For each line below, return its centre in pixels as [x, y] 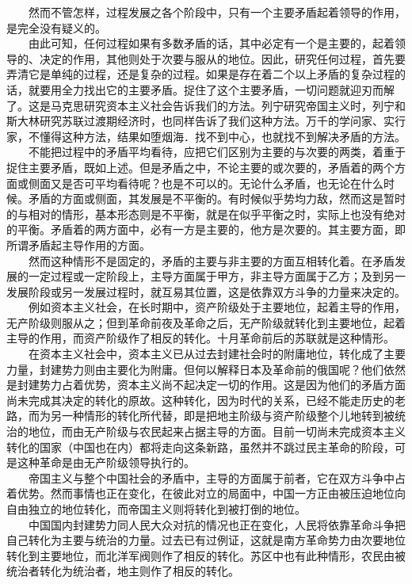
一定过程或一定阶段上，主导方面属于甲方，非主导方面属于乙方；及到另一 [217, 276]
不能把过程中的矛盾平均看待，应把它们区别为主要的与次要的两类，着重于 [217, 152]
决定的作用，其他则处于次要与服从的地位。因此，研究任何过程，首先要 [222, 58]
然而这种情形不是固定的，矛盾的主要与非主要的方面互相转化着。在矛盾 [211, 260]
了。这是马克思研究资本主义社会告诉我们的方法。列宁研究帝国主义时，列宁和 [206, 105]
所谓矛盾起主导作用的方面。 [78, 244]
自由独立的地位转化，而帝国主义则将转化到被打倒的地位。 [156, 509]
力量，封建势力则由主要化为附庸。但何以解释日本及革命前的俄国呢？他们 [195, 369]
